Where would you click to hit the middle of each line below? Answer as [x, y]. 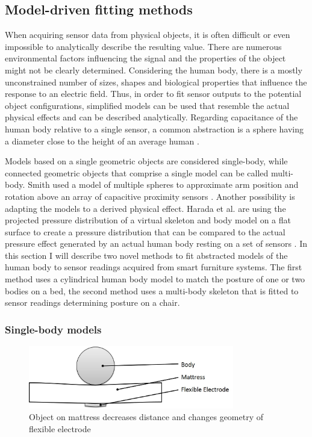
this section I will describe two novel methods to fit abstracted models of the [146, 255]
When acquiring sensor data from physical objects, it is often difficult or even [148, 35]
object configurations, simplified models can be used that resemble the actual [147, 105]
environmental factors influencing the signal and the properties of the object [145, 58]
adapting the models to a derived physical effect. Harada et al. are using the [145, 208]
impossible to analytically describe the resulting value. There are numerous [143, 46]
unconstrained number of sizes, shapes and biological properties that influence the [156, 82]
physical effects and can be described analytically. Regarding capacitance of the [151, 117]
